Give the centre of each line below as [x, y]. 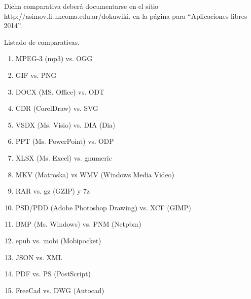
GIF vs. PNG [36, 75]
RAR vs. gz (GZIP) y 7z [53, 191]
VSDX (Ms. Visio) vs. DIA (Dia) [65, 124]
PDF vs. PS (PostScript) [53, 274]
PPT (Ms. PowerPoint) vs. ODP [65, 141]
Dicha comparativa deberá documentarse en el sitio [81, 6]
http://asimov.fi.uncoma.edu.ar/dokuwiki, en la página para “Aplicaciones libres [125, 16]
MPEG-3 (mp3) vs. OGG [54, 58]
